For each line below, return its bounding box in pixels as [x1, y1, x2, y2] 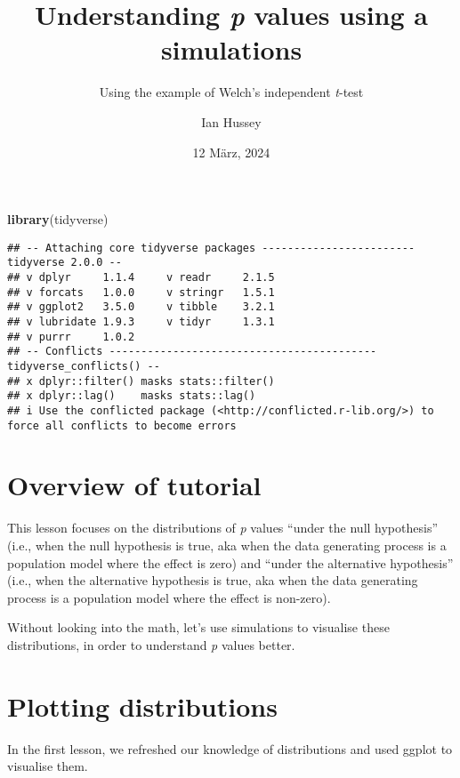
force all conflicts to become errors [7, 419, 237, 432]
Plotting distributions [7, 687, 278, 724]
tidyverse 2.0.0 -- [7, 256, 122, 269]
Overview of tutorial [7, 467, 262, 503]
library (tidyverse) [7, 210, 109, 229]
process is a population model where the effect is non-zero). [7, 588, 331, 606]
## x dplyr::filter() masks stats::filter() [7, 374, 275, 388]
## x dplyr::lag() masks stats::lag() [7, 389, 256, 403]
